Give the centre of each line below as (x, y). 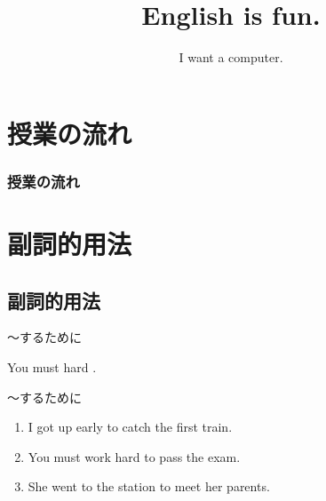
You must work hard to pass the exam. (134, 456)
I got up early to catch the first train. (130, 427)
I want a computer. (231, 57)
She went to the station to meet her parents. (149, 486)
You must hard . (52, 366)
